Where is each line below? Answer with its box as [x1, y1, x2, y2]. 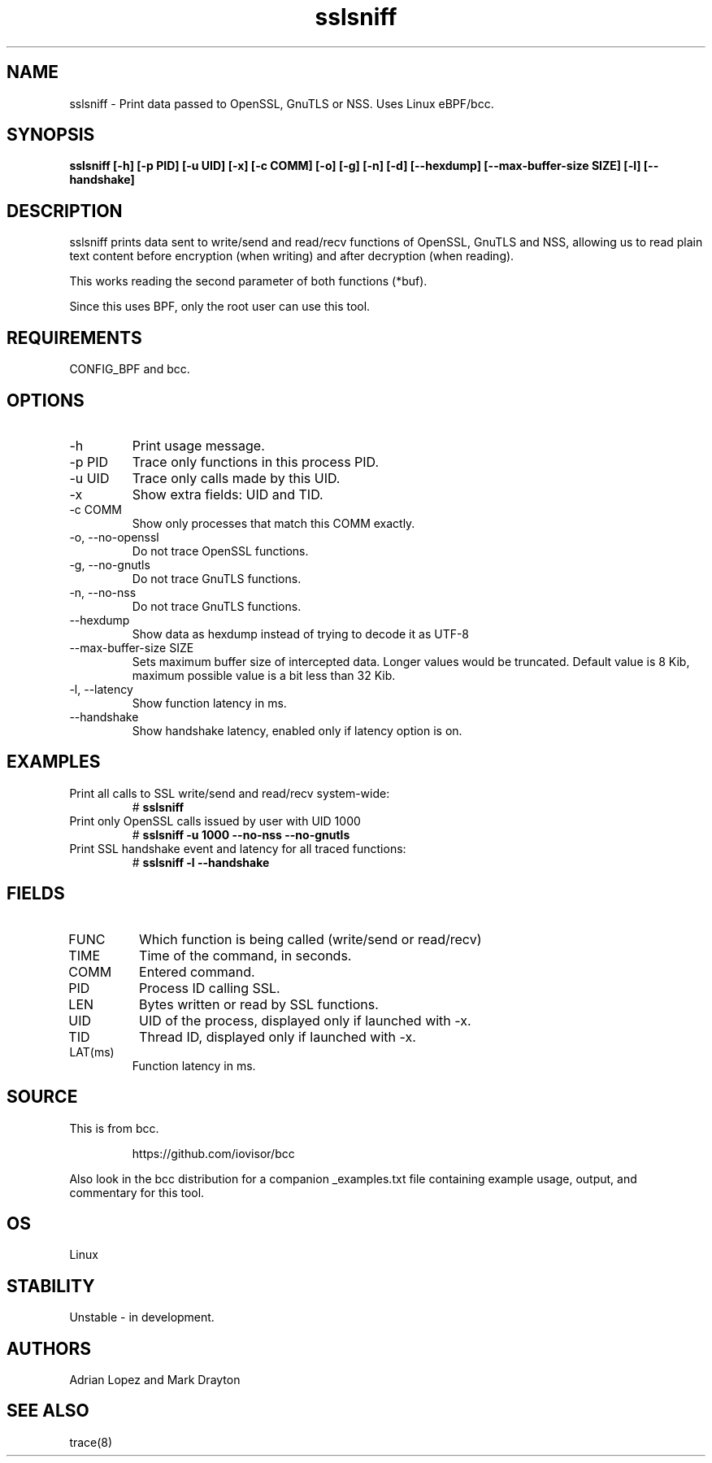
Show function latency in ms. [132, 695, 287, 710]
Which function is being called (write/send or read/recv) [139, 930, 482, 947]
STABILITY [7, 1275, 95, 1296]
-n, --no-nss [69, 585, 137, 599]
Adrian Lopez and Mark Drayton [69, 1373, 241, 1387]
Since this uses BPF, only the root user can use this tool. [69, 299, 371, 314]
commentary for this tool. [69, 1185, 205, 1200]
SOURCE [7, 1086, 78, 1108]
